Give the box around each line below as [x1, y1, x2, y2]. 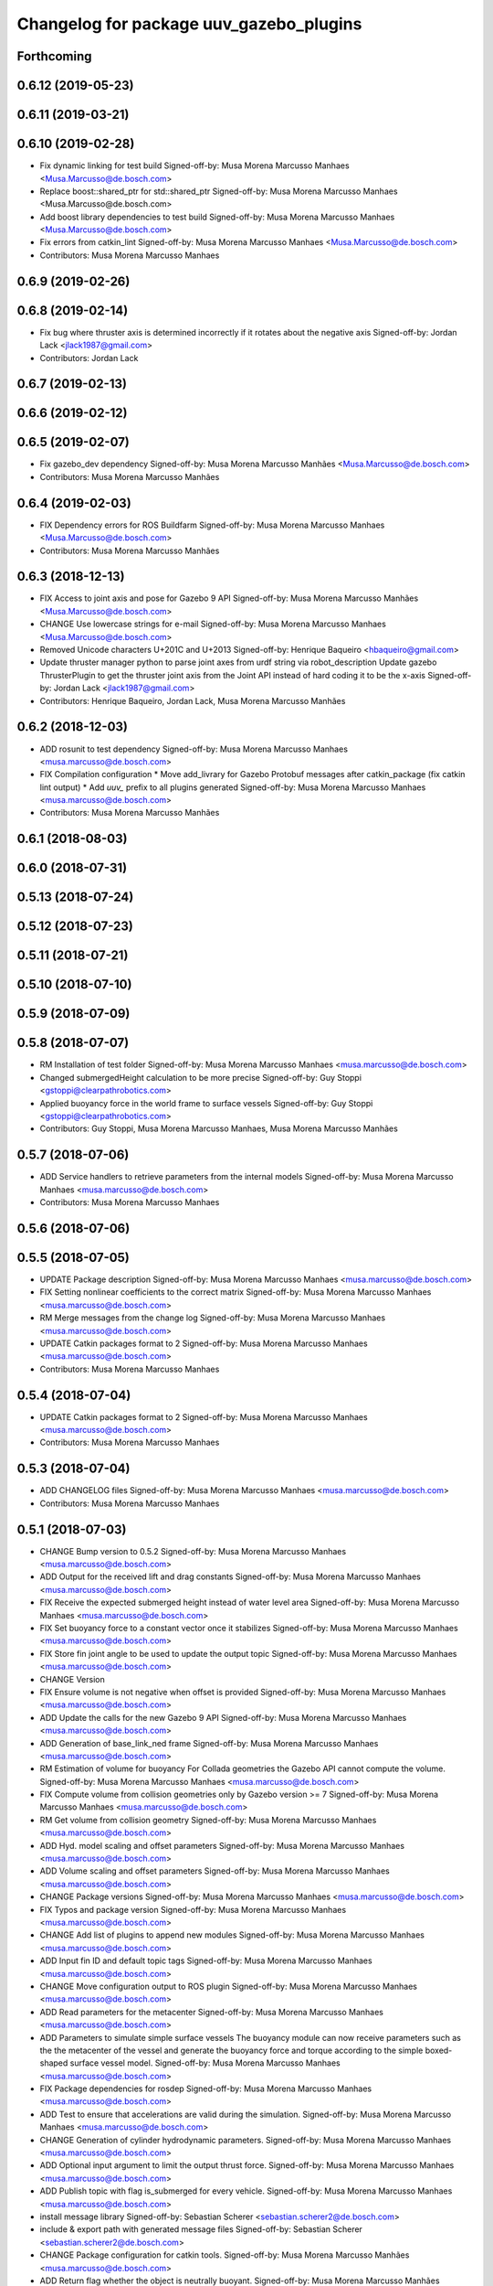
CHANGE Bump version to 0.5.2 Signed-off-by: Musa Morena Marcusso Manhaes [39, 1545, 347, 1556]
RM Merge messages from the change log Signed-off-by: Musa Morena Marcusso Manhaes [39, 1312, 386, 1323]
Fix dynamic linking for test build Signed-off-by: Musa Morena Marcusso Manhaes [39, 160, 351, 171]
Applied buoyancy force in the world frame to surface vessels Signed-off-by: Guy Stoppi [39, 1097, 373, 1108]
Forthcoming [16, 48, 92, 64]
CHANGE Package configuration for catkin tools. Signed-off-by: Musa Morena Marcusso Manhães [39, 2249, 410, 2260]
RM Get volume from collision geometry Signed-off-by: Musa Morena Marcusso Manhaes [39, 1814, 377, 1825]
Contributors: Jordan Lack [39, 352, 139, 363]
